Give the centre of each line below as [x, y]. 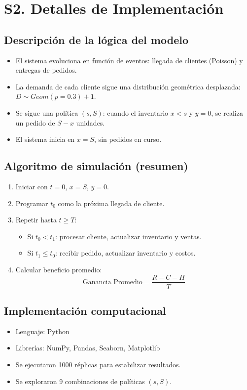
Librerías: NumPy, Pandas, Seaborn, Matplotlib [88, 348]
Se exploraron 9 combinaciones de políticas [80, 381]
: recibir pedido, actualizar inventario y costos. [125, 253]
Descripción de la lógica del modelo [96, 39]
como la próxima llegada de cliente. [111, 203]
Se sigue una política [47, 112]
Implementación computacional [85, 310]
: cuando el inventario [136, 112]
